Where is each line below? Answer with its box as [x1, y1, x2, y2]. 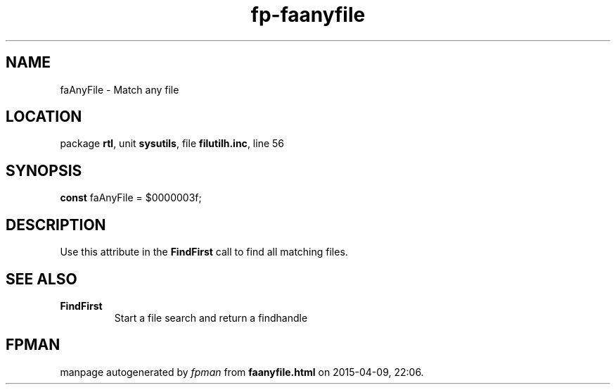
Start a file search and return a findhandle [114, 311, 308, 324]
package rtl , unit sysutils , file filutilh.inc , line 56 [60, 137, 284, 150]
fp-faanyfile [250, 3, 366, 27]
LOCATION [6, 108, 82, 126]
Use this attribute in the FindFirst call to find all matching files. [60, 246, 348, 258]
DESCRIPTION [6, 215, 106, 234]
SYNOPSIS [6, 161, 82, 180]
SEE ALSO [6, 270, 77, 288]
